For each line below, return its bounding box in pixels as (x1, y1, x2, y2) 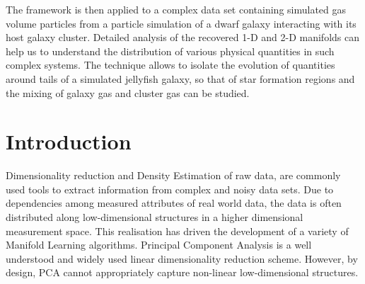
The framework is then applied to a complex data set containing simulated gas (6, 2, 347, 16)
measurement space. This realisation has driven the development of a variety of (6, 223, 349, 238)
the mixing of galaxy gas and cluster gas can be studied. (6, 85, 250, 100)
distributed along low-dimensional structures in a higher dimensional (6, 210, 303, 225)
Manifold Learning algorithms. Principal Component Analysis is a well (6, 237, 312, 252)
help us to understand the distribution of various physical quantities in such (6, 43, 335, 58)
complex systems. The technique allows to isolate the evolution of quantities (6, 57, 335, 72)
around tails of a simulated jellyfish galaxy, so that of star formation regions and (6, 71, 355, 86)
